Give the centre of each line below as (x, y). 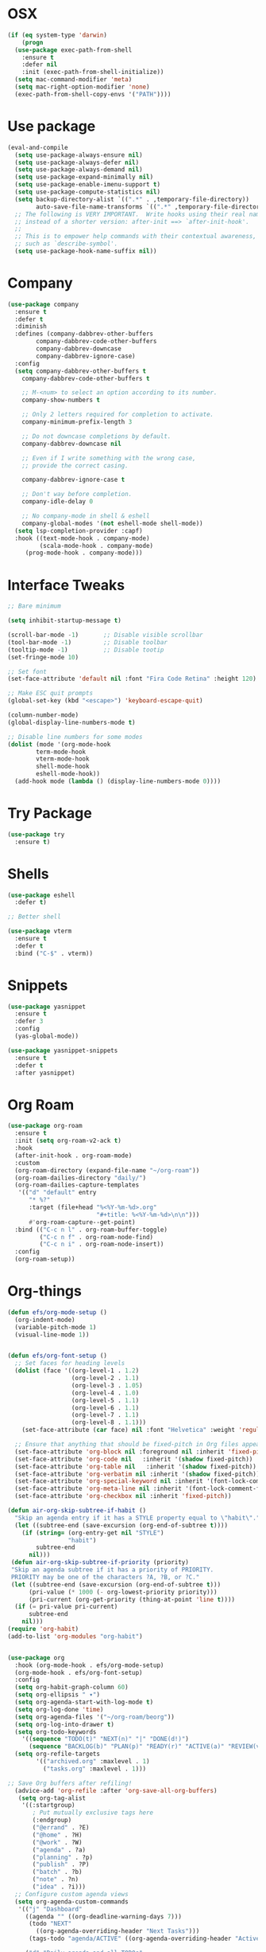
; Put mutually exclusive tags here (93, 1813)
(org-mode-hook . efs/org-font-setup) (79, 1672)
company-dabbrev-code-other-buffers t (86, 378)
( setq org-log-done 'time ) (59, 1709)
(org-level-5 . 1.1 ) (105, 1400)
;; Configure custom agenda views (71, 1894)
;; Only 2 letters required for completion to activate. (118, 415)
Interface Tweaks (66, 585)
